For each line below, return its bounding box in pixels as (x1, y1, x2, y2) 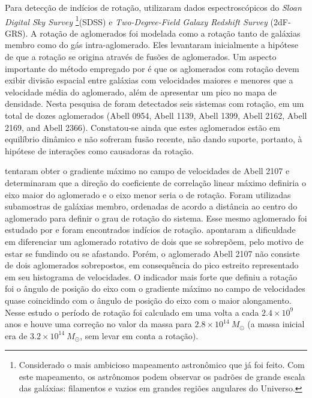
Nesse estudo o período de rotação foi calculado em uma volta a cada (5, 306, 259, 318)
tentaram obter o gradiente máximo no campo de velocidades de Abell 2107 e (5, 164, 290, 177)
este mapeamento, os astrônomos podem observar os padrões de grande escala (19, 370, 305, 382)
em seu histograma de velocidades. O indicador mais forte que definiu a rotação (5, 270, 297, 283)
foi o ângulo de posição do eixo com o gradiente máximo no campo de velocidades (5, 282, 305, 295)
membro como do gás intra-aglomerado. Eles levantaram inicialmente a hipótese (5, 38, 298, 51)
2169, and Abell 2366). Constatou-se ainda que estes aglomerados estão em (5, 121, 280, 133)
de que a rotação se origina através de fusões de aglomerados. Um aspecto (5, 50, 277, 63)
